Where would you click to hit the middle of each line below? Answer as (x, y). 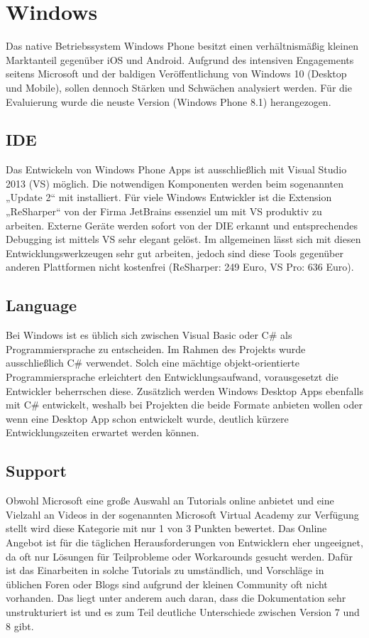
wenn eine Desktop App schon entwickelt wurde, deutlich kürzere (147, 418)
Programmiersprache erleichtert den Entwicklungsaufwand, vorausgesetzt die (172, 377)
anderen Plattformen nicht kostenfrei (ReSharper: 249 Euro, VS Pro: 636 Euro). (180, 267)
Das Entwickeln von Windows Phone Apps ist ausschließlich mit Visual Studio (176, 169)
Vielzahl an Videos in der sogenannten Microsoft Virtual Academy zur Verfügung (182, 514)
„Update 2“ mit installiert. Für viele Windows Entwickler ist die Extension (169, 197)
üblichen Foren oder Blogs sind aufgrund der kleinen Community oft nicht (167, 584)
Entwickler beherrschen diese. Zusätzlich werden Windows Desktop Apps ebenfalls (184, 390)
